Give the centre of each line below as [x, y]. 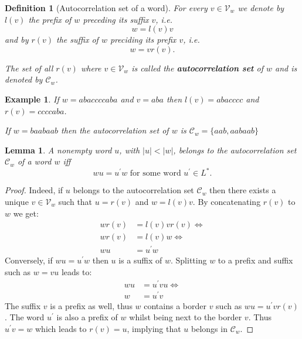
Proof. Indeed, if [34, 190]
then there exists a [243, 190]
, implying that [154, 328]
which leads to [61, 328]
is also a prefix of [87, 317]
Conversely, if [29, 260]
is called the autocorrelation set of [197, 68]
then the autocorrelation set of [115, 130]
